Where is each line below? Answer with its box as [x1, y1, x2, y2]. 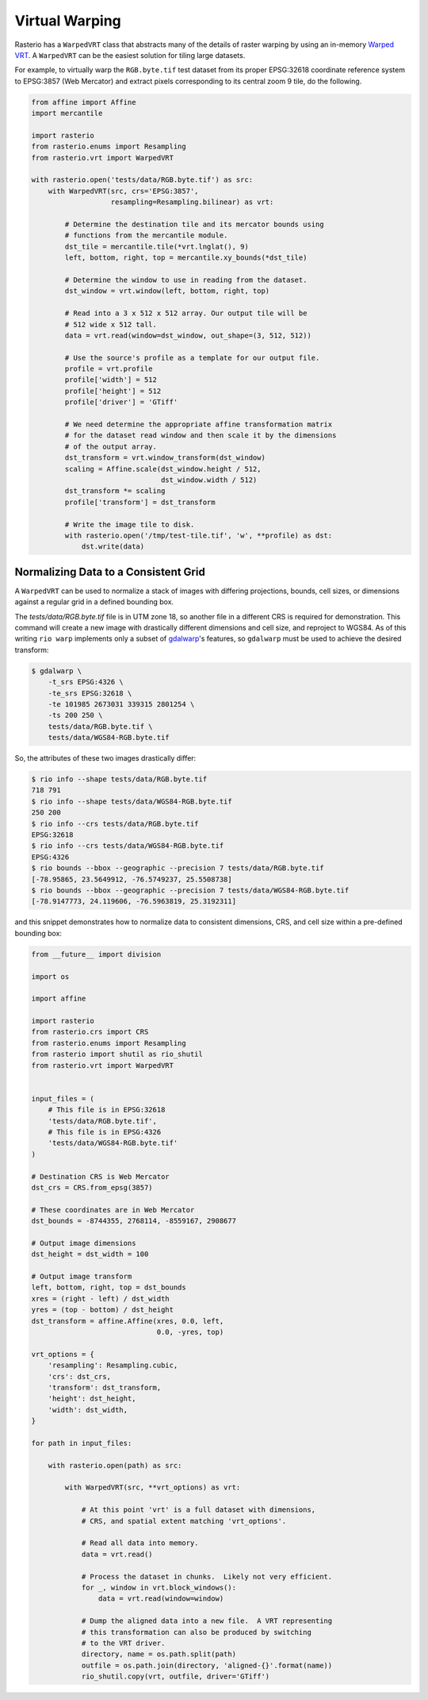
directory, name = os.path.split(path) [81, 1650, 237, 1659]
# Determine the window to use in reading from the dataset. [64, 275, 308, 284]
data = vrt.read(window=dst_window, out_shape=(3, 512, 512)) [64, 330, 312, 340]
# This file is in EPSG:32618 [48, 1105, 166, 1115]
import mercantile [31, 109, 103, 118]
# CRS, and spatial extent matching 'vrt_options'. [81, 1517, 287, 1525]
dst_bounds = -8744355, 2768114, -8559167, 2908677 [31, 1216, 237, 1226]
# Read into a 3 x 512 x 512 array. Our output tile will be [64, 309, 308, 318]
